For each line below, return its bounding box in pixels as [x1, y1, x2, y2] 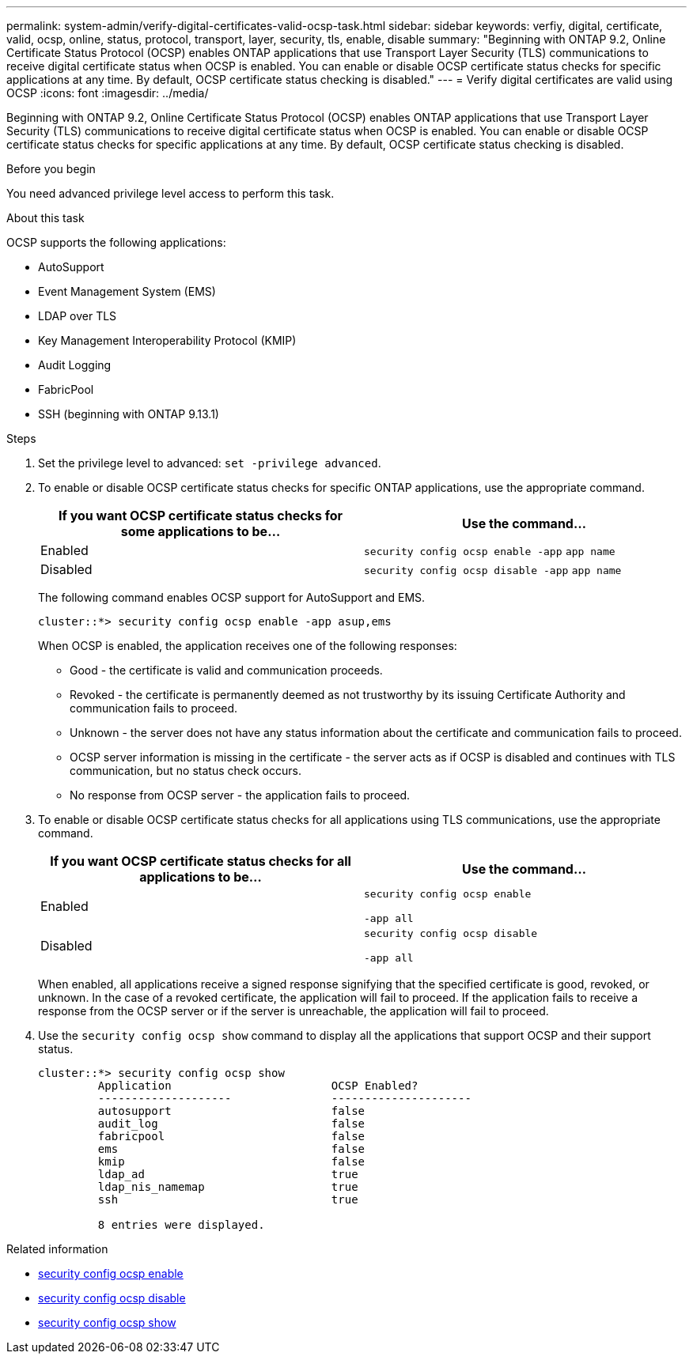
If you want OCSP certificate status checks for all [50, 853, 351, 869]
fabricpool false [97, 1130, 365, 1143]
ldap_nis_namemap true [97, 1181, 358, 1193]
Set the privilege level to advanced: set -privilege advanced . [38, 456, 381, 470]
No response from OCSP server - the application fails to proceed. [70, 788, 411, 802]
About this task [6, 211, 85, 225]
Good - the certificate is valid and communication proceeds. [70, 663, 383, 677]
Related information [6, 1242, 108, 1256]
